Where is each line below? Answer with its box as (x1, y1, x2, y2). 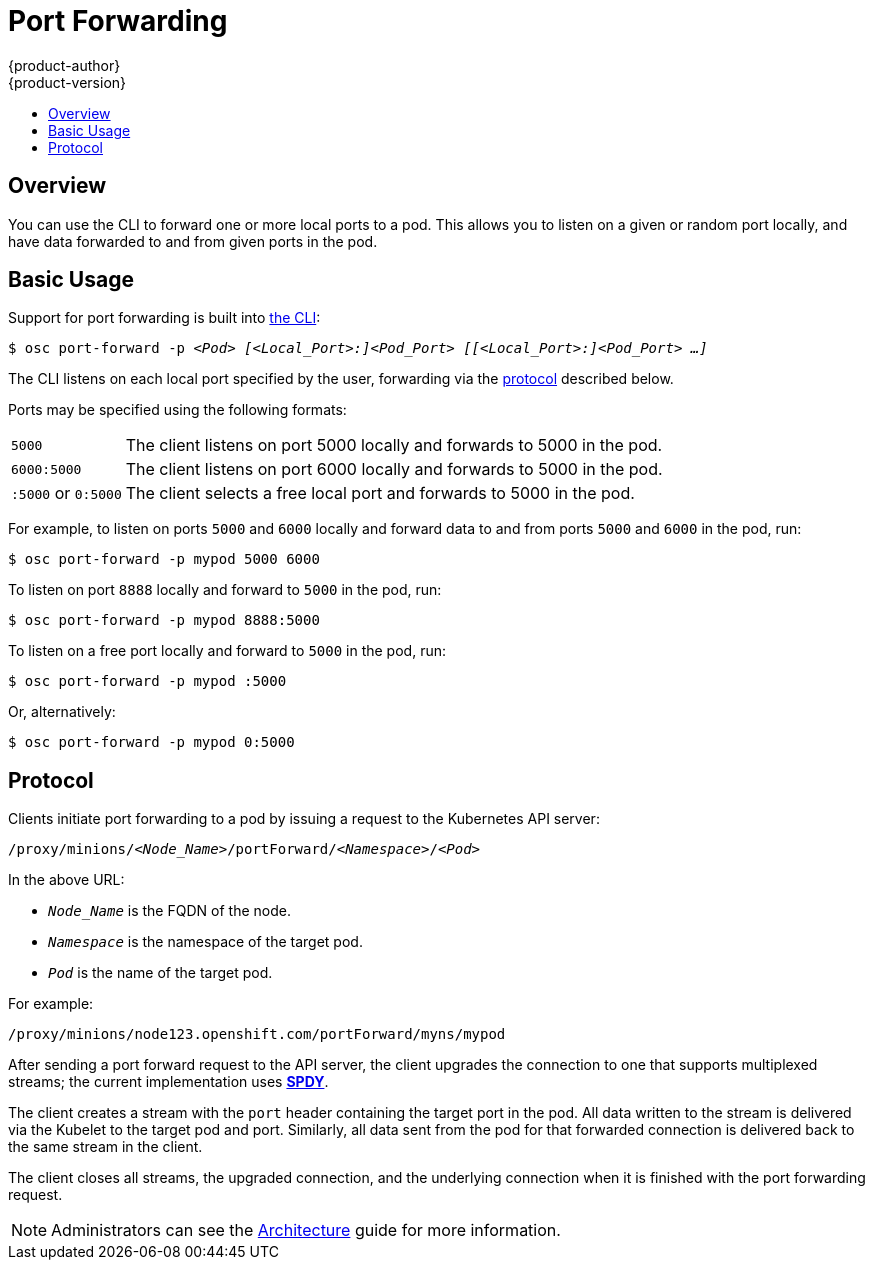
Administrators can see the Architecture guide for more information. (51, 1220, 561, 1241)
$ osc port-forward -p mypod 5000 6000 (8, 551, 320, 568)
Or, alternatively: (8, 703, 116, 721)
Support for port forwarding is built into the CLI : (8, 309, 321, 327)
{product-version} (8, 73, 127, 91)
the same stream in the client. (8, 1138, 203, 1156)
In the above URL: (8, 871, 125, 889)
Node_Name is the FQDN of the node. (48, 902, 291, 920)
